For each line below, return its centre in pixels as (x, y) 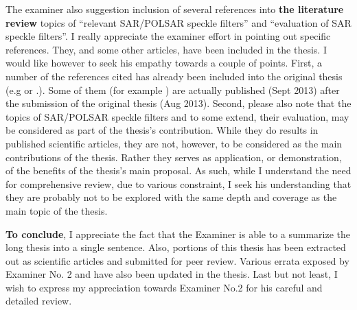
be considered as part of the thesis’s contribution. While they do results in (162, 130)
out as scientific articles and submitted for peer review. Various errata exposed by (177, 260)
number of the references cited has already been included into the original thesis (174, 76)
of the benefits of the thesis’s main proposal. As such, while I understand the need (178, 170)
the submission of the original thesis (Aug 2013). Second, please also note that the (178, 103)
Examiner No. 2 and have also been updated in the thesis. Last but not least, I (172, 274)
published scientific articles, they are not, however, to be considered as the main (174, 143)
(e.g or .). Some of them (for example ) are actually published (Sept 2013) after (173, 90)
